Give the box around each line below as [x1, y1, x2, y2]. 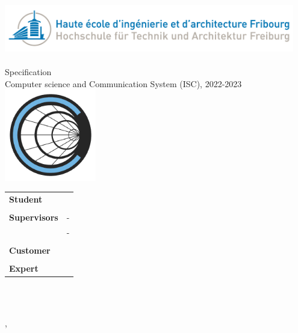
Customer [9, 244, 51, 257]
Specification [5, 66, 52, 78]
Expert [9, 262, 39, 275]
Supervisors [9, 211, 58, 224]
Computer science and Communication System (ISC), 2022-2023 [5, 77, 242, 90]
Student [9, 192, 43, 205]
